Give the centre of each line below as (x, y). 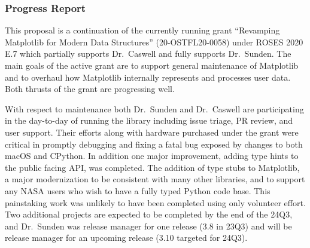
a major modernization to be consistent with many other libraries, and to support (155, 179)
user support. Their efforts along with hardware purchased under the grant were (152, 132)
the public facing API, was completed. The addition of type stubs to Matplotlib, (152, 167)
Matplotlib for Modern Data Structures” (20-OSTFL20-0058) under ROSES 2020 (154, 42)
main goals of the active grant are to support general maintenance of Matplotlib (152, 65)
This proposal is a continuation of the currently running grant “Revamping (142, 30)
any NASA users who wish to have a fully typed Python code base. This (138, 190)
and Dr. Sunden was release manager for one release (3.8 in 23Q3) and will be (148, 226)
